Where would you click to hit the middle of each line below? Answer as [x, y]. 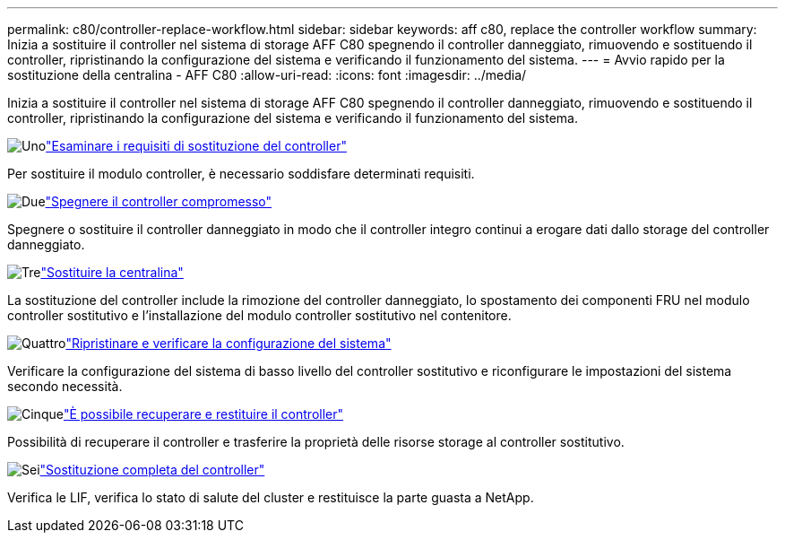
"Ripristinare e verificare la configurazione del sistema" [229, 343]
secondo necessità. [65, 386]
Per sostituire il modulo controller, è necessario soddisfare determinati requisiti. [241, 174]
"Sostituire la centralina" [112, 272]
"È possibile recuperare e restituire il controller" [203, 414]
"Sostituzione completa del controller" [152, 470]
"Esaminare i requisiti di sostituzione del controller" [196, 146]
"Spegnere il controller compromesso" [159, 201]
